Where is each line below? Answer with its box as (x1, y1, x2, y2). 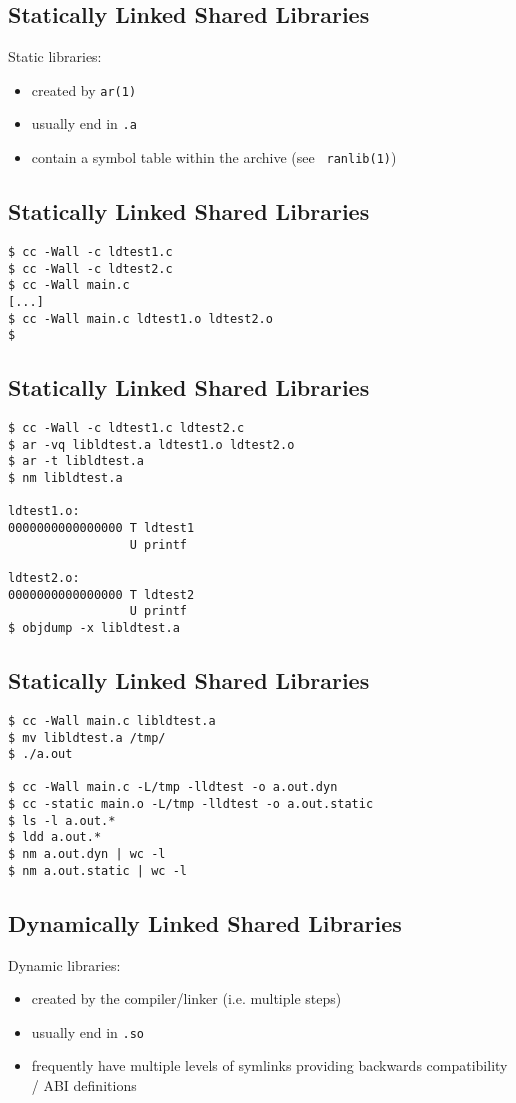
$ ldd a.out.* (8, 830, 102, 845)
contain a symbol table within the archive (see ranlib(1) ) (31, 147, 397, 168)
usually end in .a (31, 113, 137, 134)
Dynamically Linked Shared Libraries (8, 907, 402, 938)
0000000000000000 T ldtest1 (8, 521, 195, 536)
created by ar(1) (31, 79, 137, 100)
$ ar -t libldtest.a (8, 454, 145, 469)
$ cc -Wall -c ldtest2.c (8, 261, 173, 276)
